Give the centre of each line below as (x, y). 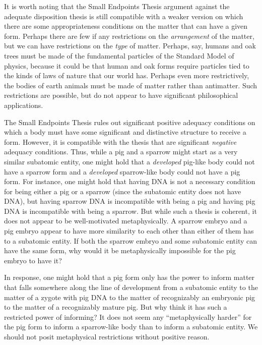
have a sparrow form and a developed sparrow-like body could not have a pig (122, 171)
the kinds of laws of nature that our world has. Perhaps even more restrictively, (127, 75)
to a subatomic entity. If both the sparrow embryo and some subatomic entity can (131, 240)
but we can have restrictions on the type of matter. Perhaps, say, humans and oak (130, 46)
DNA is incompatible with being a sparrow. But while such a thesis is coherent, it (130, 211)
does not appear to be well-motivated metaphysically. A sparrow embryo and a (126, 221)
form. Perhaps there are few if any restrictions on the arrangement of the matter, (129, 36)
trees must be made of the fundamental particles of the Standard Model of (119, 55)
